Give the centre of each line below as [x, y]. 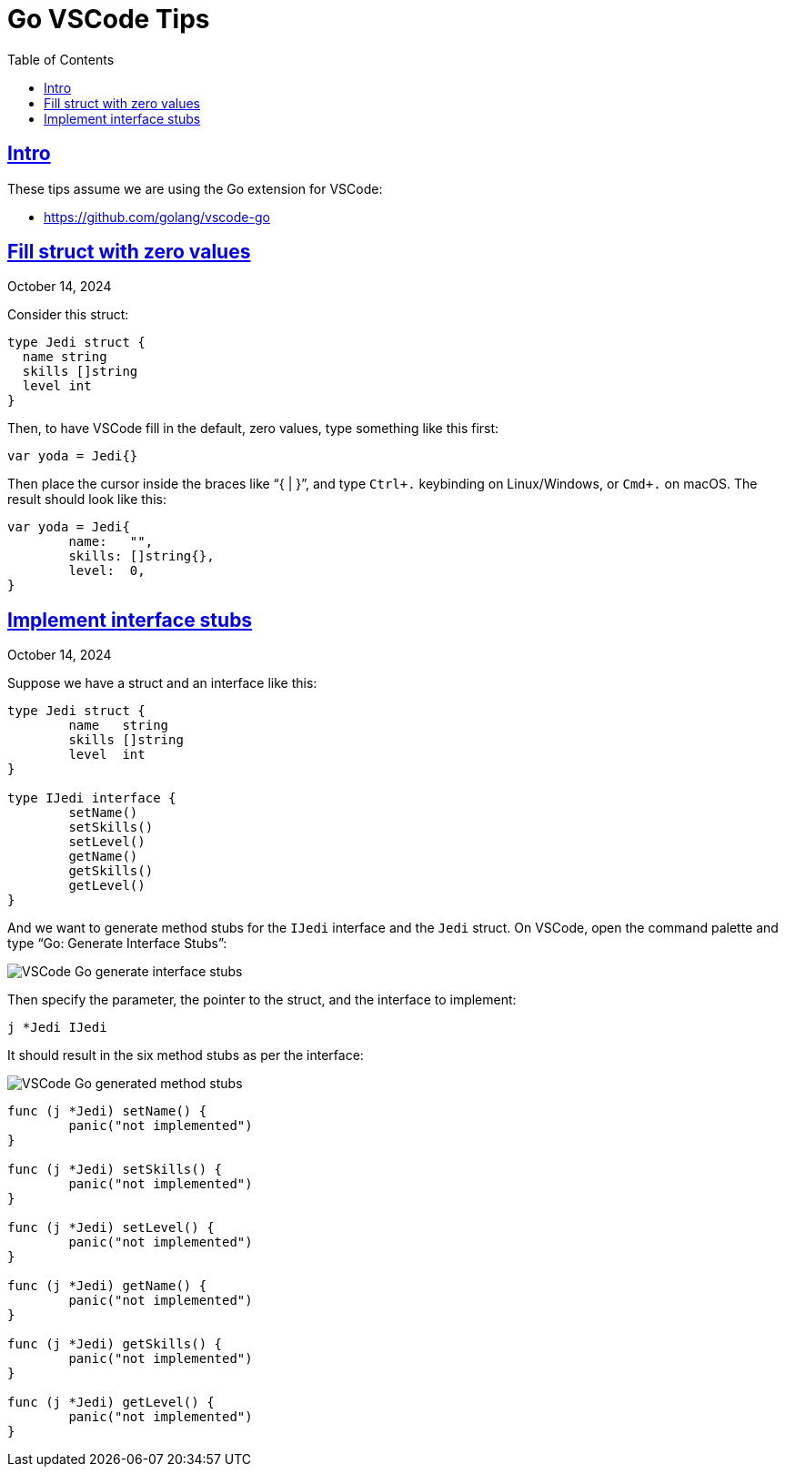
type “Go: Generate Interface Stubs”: [117, 944]
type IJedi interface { [92, 798]
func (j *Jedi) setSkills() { [115, 1170]
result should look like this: [87, 500]
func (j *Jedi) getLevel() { [111, 1403]
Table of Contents [61, 59]
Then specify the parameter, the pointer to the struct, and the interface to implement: [262, 1000]
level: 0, [107, 571]
